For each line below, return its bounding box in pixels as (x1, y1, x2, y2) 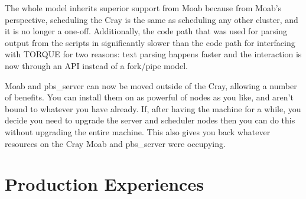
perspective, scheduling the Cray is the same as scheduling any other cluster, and (5, 13, 298, 25)
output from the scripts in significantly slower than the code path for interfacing (5, 36, 295, 48)
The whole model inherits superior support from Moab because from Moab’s (5, 2, 282, 14)
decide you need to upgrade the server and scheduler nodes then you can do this (5, 114, 295, 126)
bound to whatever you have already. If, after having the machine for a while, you (5, 102, 301, 115)
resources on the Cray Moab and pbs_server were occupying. (5, 137, 226, 149)
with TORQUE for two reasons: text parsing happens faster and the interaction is (5, 48, 302, 60)
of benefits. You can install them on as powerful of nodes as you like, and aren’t (5, 91, 294, 103)
